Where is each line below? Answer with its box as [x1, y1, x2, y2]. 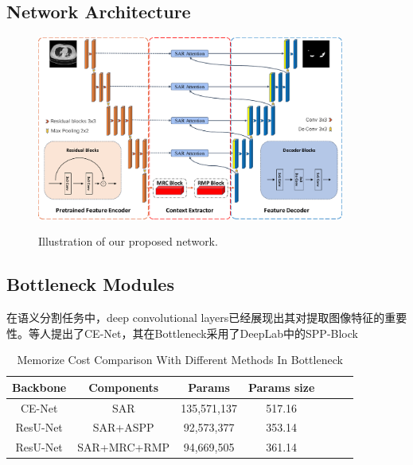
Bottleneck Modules [6, 272, 174, 296]
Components [88, 378, 159, 395]
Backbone [12, 378, 67, 395]
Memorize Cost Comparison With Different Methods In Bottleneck [17, 351, 343, 368]
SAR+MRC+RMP [77, 439, 170, 455]
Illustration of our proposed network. [38, 233, 218, 250]
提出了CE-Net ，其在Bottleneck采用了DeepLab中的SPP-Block [50, 324, 358, 341]
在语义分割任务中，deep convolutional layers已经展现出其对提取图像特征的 [6, 309, 385, 326]
